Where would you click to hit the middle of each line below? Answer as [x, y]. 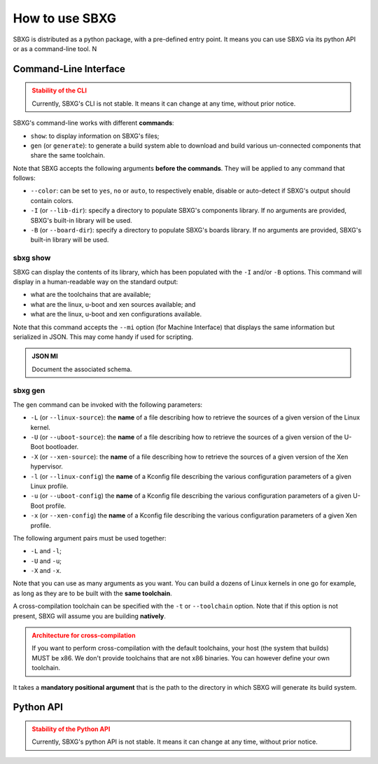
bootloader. [62, 447]
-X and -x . [46, 571]
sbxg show [32, 258]
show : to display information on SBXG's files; [95, 136]
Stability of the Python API [71, 729]
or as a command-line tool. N [55, 48]
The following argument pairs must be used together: [90, 538]
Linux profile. [49, 486]
